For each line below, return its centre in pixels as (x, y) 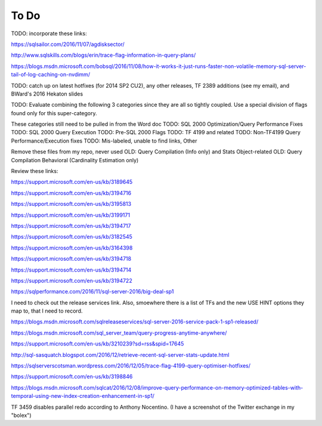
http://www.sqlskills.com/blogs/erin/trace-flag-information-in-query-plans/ (103, 55)
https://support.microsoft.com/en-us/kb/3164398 (72, 248)
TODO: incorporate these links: (49, 33)
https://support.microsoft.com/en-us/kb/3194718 (71, 259)
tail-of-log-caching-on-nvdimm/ (51, 75)
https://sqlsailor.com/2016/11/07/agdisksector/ (68, 44)
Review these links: (35, 171)
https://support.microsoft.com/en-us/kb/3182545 (72, 237)
